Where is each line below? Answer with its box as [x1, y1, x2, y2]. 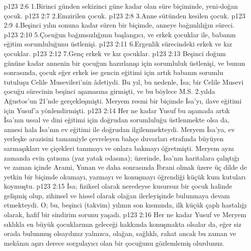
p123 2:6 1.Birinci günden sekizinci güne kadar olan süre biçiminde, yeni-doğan [4, 1, 238, 11]
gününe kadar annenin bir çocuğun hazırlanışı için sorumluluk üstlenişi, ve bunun [4, 58, 245, 68]
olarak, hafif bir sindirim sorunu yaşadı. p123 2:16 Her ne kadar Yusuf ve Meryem [4, 209, 247, 220]
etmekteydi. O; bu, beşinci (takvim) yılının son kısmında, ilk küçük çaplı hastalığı [4, 200, 247, 210]
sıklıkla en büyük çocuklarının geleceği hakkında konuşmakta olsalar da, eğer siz [4, 219, 242, 229]
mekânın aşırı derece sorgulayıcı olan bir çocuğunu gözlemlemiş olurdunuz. [4, 237, 225, 248]
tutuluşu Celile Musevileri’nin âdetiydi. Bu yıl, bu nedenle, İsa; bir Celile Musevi [4, 76, 244, 87]
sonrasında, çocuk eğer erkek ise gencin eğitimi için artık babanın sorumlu [4, 67, 223, 77]
